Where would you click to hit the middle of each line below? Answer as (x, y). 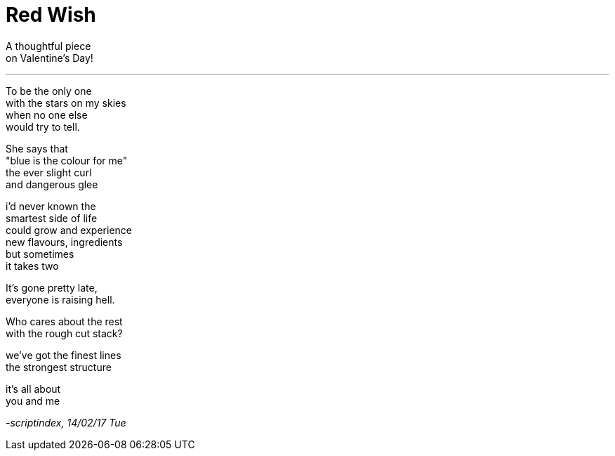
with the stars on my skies (66, 103)
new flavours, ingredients (64, 242)
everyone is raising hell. (60, 299)
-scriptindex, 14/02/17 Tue (66, 422)
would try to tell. (43, 126)
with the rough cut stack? (64, 333)
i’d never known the (51, 206)
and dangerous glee (52, 184)
